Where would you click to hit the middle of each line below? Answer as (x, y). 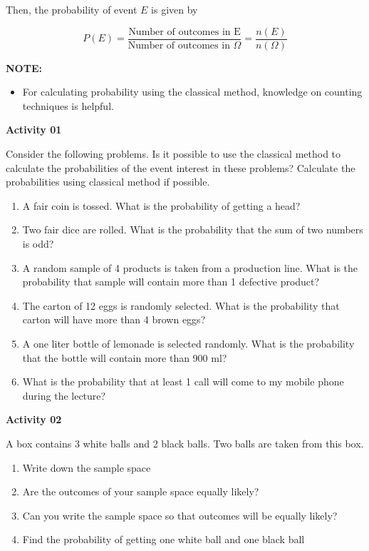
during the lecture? (64, 395)
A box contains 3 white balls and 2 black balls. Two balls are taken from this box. (185, 443)
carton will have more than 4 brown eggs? (114, 319)
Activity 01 (34, 130)
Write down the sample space (87, 467)
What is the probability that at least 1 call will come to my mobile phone (183, 381)
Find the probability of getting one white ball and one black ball (163, 539)
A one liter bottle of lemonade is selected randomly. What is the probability (188, 343)
